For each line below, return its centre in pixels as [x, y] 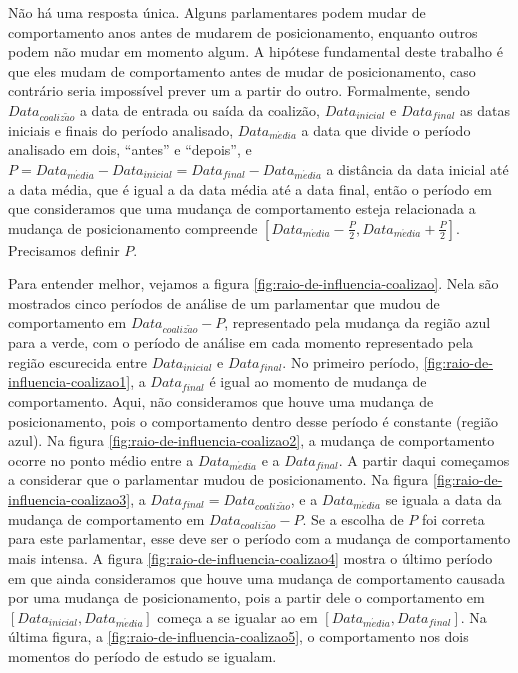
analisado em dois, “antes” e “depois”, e [130, 149]
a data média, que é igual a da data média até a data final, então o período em [250, 188]
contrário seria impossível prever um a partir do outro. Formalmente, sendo [239, 90]
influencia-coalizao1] [69, 381]
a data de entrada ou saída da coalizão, [200, 109]
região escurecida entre [78, 361]
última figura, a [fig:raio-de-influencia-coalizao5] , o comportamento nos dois [238, 636]
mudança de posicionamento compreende [133, 227]
